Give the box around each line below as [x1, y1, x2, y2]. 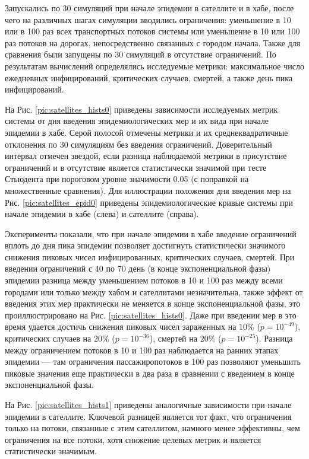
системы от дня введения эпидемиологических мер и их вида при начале [5, 114, 269, 127]
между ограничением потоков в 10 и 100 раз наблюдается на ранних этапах [5, 343, 279, 356]
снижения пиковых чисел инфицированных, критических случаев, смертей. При [5, 250, 295, 263]
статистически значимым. [5, 445, 97, 457]
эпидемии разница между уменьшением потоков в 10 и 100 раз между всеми [5, 274, 283, 286]
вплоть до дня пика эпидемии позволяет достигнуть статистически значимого [5, 239, 286, 251]
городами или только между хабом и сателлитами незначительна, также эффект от [5, 285, 303, 298]
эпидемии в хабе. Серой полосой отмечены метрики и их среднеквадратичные [5, 126, 288, 138]
